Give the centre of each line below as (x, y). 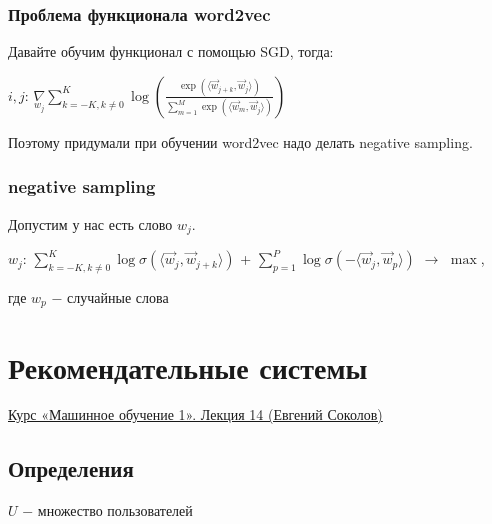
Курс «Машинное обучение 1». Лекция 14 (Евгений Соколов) (195, 414)
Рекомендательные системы (188, 366)
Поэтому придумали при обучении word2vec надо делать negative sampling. (240, 141)
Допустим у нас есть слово (90, 223)
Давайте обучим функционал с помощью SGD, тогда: (171, 51)
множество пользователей (115, 510)
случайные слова (118, 296)
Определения (71, 468)
